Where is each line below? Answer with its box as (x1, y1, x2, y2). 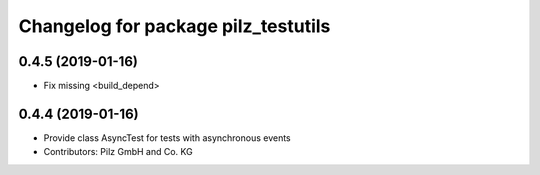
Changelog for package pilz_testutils (18, 15, 331, 37)
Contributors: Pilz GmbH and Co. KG (43, 146, 194, 158)
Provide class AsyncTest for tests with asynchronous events (43, 131, 292, 144)
